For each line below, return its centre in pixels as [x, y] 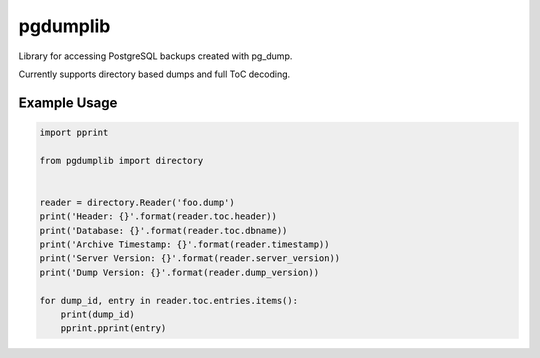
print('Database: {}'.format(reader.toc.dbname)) [163, 230]
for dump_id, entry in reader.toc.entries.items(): [169, 300]
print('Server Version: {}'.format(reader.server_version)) [190, 258]
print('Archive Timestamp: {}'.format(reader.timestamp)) [184, 244]
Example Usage [68, 102]
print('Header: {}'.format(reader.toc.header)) [158, 216]
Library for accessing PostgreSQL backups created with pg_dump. [155, 56]
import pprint [74, 132]
